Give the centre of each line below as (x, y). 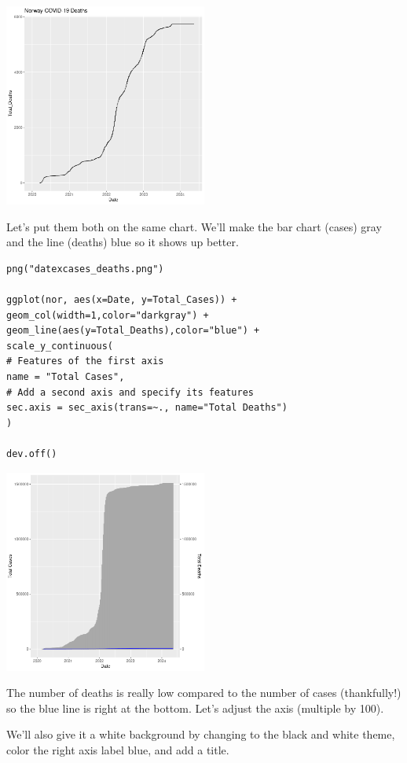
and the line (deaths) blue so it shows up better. (123, 242)
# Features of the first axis (85, 361)
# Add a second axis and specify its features (130, 392)
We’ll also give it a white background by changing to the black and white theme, (201, 734)
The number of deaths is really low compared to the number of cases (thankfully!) (204, 693)
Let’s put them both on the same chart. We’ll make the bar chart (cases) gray (194, 226)
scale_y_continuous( (60, 346)
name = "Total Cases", (66, 376)
